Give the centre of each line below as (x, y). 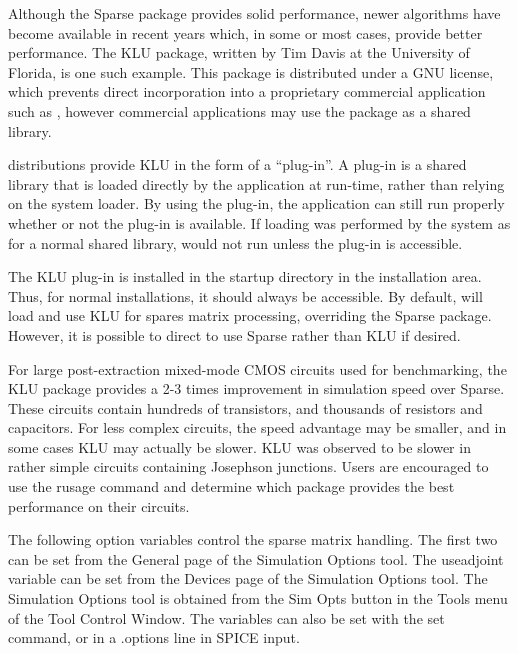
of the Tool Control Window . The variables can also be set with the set (226, 617)
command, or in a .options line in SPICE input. (154, 637)
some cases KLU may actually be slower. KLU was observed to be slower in (239, 446)
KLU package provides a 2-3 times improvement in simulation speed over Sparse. (256, 388)
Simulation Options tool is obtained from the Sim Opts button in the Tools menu (258, 598)
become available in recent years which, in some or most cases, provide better (245, 32)
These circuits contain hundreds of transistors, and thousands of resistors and (245, 407)
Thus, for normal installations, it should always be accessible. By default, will (245, 295)
